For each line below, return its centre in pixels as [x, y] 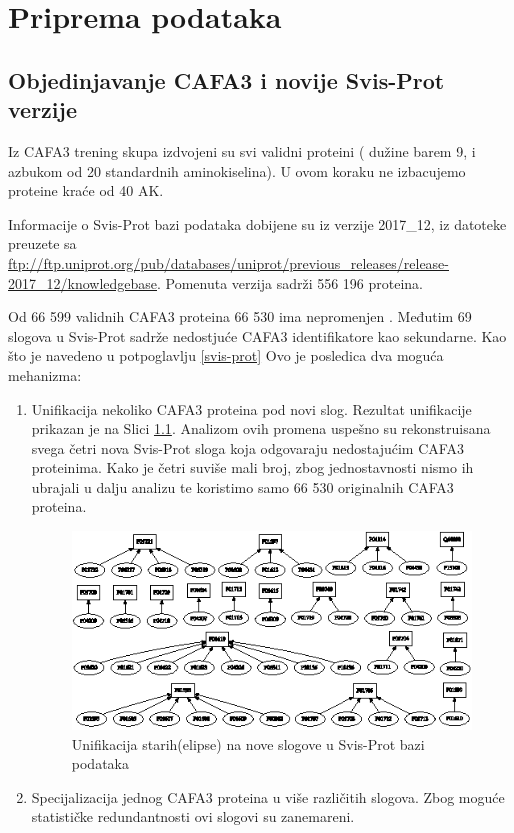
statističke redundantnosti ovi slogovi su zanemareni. [193, 816]
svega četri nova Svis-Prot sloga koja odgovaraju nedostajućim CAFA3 [247, 447]
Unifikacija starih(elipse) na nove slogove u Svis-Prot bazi [248, 743]
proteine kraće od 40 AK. [86, 190]
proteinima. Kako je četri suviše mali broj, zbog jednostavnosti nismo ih [252, 467]
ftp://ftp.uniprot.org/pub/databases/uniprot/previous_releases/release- [228, 262]
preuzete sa [42, 243]
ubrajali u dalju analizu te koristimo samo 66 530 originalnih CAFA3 [242, 486]
